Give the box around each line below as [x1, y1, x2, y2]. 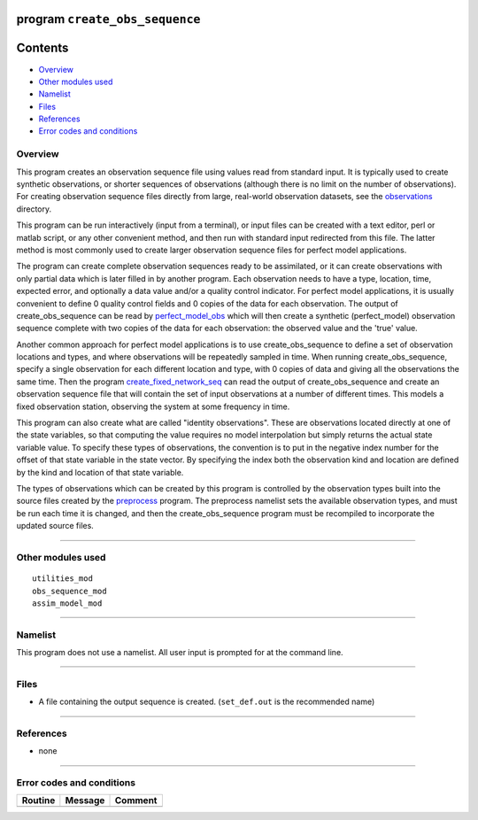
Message [65, 794, 105, 807]
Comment [114, 794, 158, 807]
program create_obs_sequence [16, 12, 201, 27]
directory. [16, 204, 52, 214]
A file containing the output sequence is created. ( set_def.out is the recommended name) [38, 696, 375, 708]
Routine [21, 794, 56, 807]
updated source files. [16, 521, 95, 531]
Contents [16, 41, 69, 56]
